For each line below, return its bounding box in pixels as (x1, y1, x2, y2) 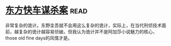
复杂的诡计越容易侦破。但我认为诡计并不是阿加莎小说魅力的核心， (18, 28, 157, 34)
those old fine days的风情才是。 (5, 35, 72, 41)
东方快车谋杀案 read (5, 5, 88, 16)
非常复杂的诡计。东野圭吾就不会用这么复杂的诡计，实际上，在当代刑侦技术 (5, 22, 162, 28)
